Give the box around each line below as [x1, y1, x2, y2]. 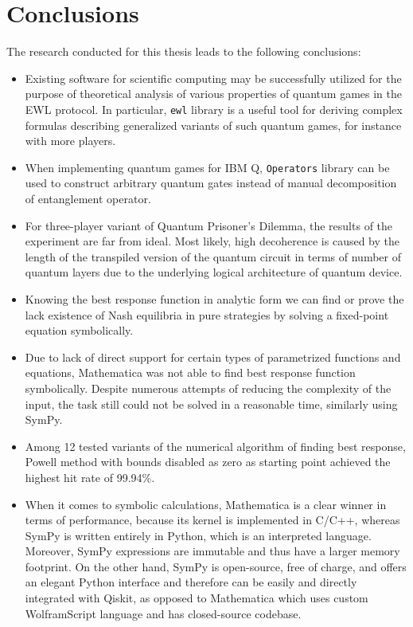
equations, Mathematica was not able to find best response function [25, 364, 356, 381]
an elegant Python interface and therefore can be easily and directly [25, 574, 357, 590]
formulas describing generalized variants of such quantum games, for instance [25, 116, 402, 133]
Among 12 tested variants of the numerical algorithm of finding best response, [25, 437, 406, 454]
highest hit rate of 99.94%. [25, 468, 155, 485]
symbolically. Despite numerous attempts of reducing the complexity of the [25, 379, 392, 396]
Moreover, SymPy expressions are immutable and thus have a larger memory [25, 543, 400, 559]
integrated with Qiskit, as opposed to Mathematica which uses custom [25, 590, 368, 606]
